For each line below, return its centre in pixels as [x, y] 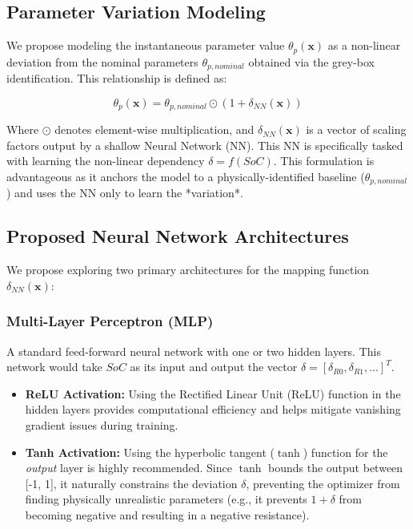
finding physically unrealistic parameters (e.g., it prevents [166, 499]
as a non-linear [364, 45]
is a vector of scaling [356, 129]
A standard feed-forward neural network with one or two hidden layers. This [194, 351]
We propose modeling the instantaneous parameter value [146, 45]
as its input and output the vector [214, 367]
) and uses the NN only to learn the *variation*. [125, 193]
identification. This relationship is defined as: [117, 78]
